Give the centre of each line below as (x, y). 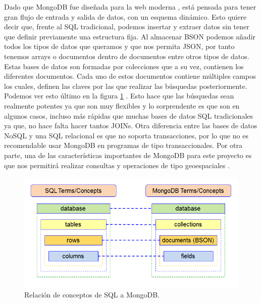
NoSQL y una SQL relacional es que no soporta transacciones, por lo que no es (126, 135)
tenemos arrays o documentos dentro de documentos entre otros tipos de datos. (127, 56)
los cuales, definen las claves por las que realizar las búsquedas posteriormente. (126, 86)
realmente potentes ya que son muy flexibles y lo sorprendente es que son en (122, 105)
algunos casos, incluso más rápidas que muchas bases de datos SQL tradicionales (129, 115)
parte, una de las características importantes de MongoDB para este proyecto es (128, 155)
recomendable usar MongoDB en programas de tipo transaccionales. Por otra (123, 145)
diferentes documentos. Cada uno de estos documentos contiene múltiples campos (130, 76)
